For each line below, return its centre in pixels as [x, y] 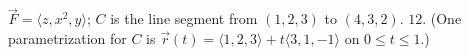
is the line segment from [184, 18]
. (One [442, 18]
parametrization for [67, 37]
